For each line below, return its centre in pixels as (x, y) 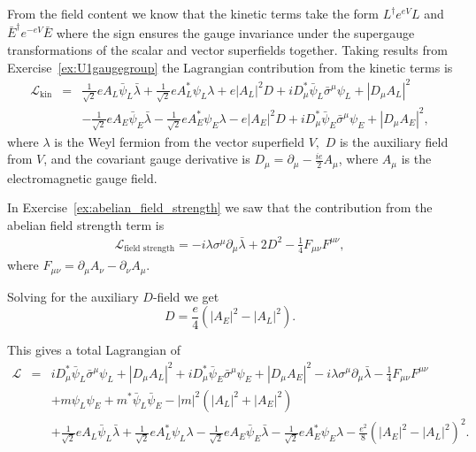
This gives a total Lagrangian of (94, 350)
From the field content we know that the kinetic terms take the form (193, 13)
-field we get (186, 296)
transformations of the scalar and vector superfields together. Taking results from (227, 49)
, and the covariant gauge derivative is (147, 159)
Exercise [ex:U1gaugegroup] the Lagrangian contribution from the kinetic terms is (230, 67)
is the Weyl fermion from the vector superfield (179, 141)
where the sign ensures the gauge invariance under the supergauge (235, 32)
